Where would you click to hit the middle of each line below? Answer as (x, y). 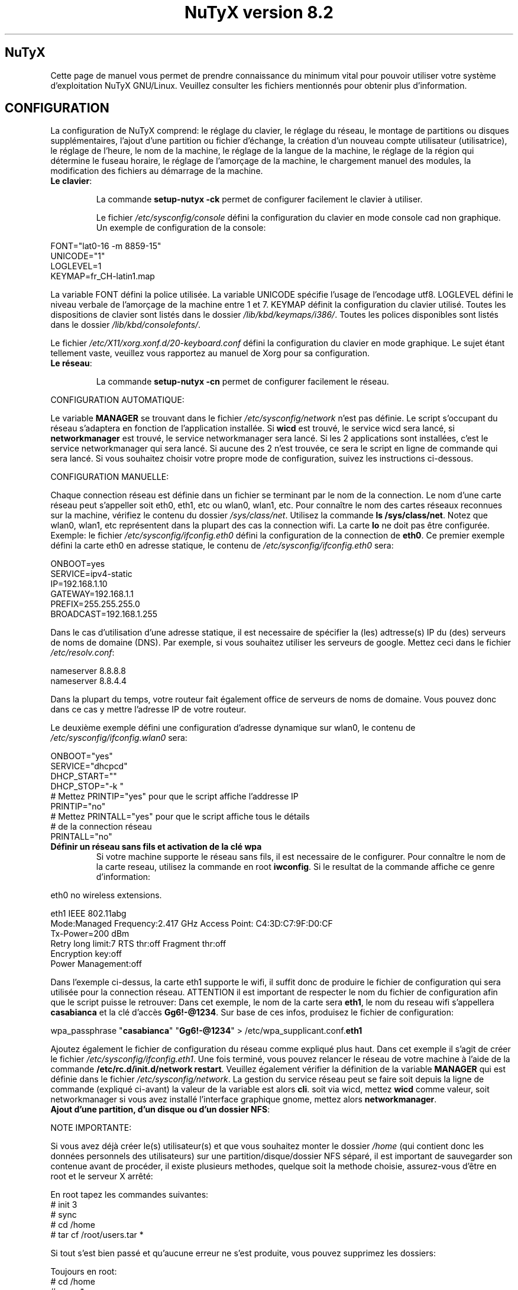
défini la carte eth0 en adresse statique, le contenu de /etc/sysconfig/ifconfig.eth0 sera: (222, 546)
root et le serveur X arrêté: (102, 1176)
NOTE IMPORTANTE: (91, 1128)
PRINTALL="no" (81, 837)
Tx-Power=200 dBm (90, 934)
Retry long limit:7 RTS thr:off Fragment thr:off (138, 944)
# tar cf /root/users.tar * (97, 1235)
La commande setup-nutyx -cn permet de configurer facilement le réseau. (242, 382)
